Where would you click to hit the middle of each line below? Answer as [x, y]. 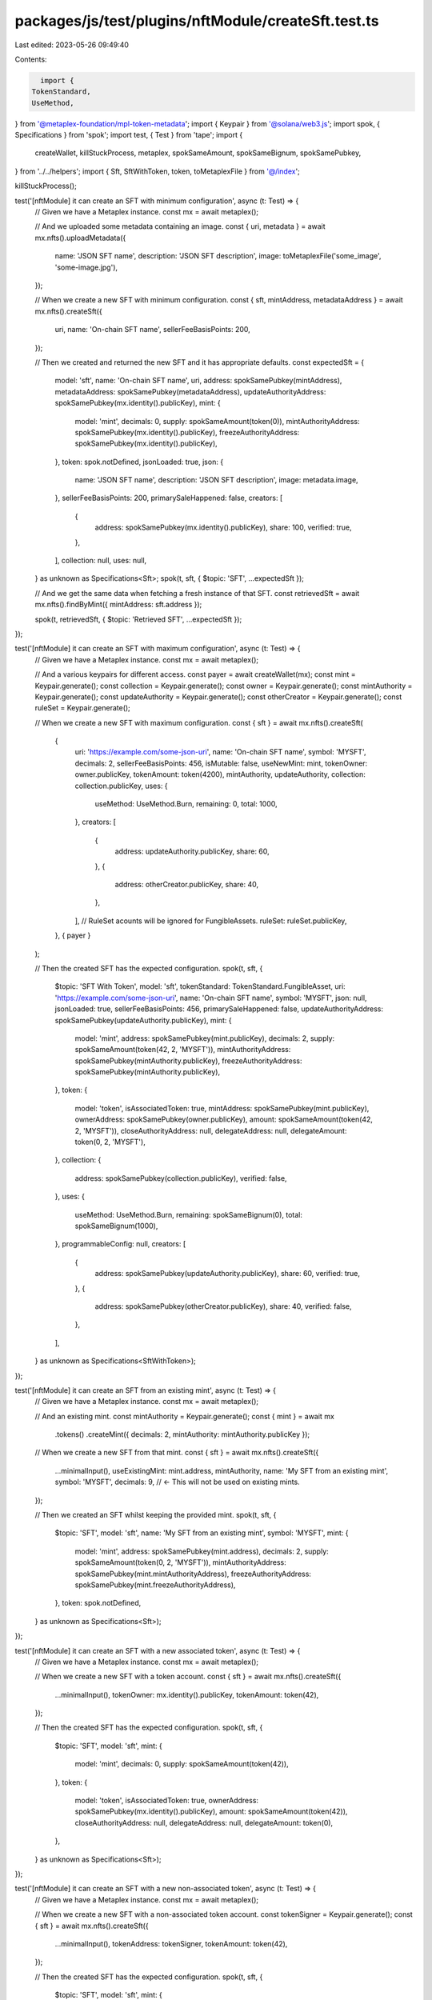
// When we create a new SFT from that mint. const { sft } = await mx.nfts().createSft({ [177, 1453]
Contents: [31, 59]
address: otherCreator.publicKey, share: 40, [187, 884]
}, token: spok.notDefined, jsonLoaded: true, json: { [139, 462]
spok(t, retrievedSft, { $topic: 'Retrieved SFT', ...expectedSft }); [138, 619]
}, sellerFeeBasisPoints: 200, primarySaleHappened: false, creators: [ [169, 498]
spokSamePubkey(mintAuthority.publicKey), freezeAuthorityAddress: [188, 1061]
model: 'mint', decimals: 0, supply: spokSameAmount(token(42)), [182, 1764]
